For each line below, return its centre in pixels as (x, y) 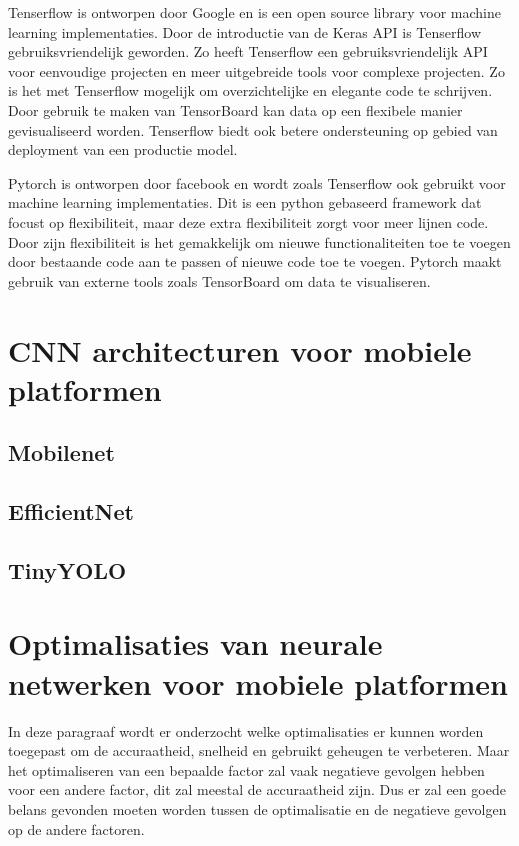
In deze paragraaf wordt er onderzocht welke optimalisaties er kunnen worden (246, 730)
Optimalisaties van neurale (195, 643)
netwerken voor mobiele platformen (258, 682)
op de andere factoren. (76, 828)
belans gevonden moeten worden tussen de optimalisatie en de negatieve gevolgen (257, 808)
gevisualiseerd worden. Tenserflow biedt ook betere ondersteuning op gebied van (253, 129)
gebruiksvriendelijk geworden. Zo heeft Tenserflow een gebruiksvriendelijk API (248, 51)
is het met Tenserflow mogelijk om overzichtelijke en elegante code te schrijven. (250, 90)
